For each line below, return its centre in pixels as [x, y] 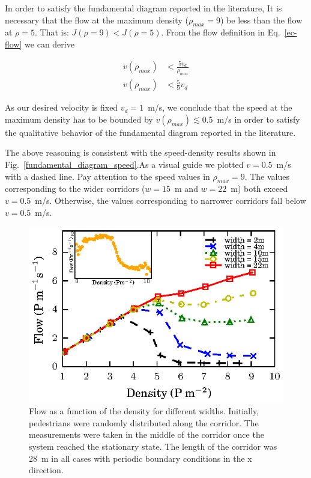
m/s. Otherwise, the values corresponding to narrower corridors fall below [171, 200]
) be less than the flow [261, 20]
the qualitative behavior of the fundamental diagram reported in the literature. [150, 132]
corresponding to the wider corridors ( [75, 188]
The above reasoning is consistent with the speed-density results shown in [140, 152]
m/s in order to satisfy [258, 119]
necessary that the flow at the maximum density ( [97, 20]
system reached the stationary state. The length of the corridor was [153, 446]
